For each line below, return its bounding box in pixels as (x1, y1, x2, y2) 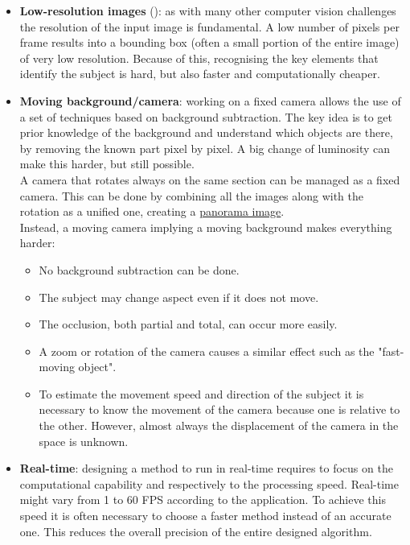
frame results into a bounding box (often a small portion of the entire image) (19, 34, 400, 51)
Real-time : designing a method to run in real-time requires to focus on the (19, 460, 393, 477)
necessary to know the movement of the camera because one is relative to (39, 401, 400, 418)
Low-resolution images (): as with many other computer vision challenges (19, 2, 396, 19)
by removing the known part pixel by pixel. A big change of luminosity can (19, 139, 391, 156)
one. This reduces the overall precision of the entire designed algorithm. (19, 522, 372, 539)
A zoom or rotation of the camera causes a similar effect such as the (39, 342, 375, 359)
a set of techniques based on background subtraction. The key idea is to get (19, 108, 393, 125)
